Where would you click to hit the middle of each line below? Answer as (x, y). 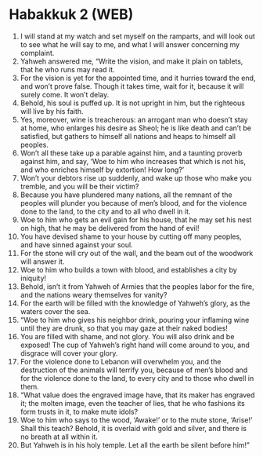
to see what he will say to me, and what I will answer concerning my (130, 44)
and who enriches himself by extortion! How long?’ (102, 170)
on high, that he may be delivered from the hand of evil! (110, 228)
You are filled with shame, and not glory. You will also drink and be (127, 336)
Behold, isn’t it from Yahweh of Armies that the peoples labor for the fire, (137, 286)
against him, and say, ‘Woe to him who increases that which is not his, (133, 161)
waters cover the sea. (55, 311)
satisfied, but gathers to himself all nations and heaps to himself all (128, 136)
